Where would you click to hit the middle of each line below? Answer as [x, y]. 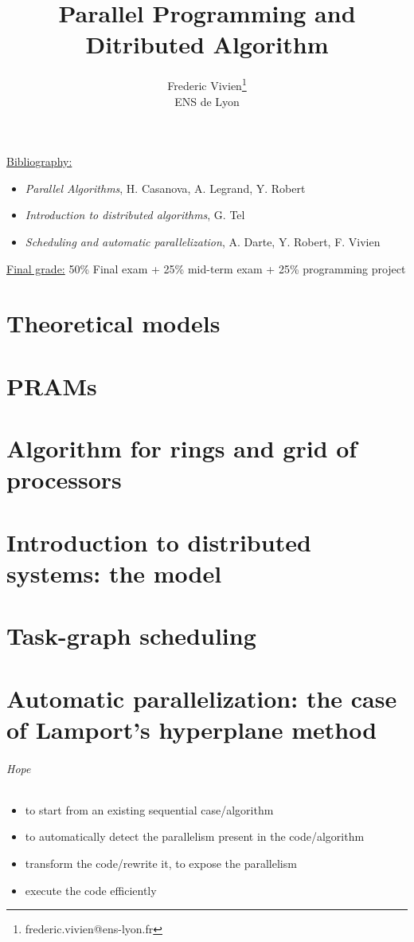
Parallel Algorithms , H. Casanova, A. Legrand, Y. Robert [165, 188]
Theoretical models [113, 323]
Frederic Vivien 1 [207, 84]
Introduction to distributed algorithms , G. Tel [135, 215]
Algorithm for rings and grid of [182, 448]
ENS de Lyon [207, 101]
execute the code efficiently [91, 890]
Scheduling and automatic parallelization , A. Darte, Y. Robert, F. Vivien [203, 241]
